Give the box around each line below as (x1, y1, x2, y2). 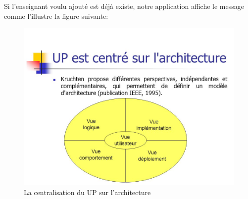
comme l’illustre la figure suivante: (4, 10, 108, 21)
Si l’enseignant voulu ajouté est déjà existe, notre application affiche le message (4, 1, 244, 11)
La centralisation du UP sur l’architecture (24, 187, 151, 197)
